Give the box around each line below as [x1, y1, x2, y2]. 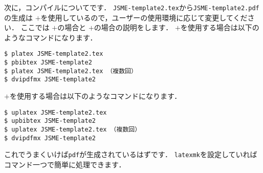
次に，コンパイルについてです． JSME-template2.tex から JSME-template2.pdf [4, 2, 259, 12]
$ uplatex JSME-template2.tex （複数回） [4, 125, 141, 133]
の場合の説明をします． [94, 22, 173, 33]
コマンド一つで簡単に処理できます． [4, 159, 126, 169]
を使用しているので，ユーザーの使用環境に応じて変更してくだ [40, 12, 248, 23]
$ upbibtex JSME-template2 [4, 117, 96, 125]
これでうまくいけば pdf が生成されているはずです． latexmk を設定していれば [4, 149, 257, 160]
